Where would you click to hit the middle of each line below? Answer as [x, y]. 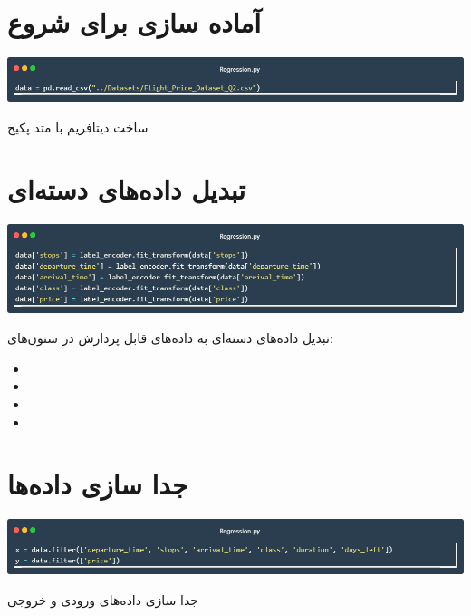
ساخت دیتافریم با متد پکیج [78, 127]
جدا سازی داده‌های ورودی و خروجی [103, 599]
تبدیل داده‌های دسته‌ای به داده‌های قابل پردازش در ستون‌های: [170, 338]
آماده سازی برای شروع [135, 22]
